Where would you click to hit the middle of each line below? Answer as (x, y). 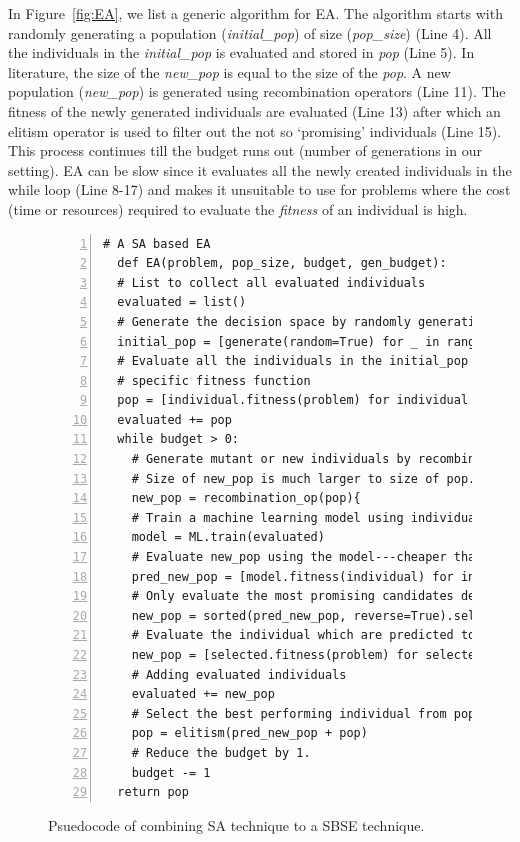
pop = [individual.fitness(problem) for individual (293, 400)
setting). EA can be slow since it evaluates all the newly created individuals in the (260, 169)
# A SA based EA (157, 243)
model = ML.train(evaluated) (228, 537)
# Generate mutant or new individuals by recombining (314, 459)
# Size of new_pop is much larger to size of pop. (303, 478)
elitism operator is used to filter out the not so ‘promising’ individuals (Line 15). (255, 130)
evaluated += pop (174, 419)
